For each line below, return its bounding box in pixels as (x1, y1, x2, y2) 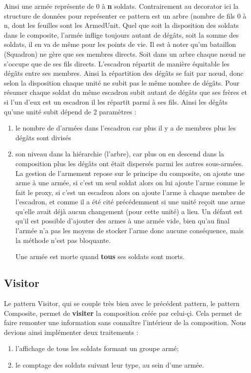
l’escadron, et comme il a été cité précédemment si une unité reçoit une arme (15, 197, 245, 207)
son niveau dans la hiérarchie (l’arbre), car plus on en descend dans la (15, 149, 224, 159)
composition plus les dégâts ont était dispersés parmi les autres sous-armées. (15, 158, 244, 168)
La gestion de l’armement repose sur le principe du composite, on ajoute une (15, 168, 245, 178)
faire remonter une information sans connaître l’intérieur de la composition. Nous (4, 317, 246, 328)
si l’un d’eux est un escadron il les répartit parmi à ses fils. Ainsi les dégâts (4, 96, 228, 107)
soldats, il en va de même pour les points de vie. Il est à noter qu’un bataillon (4, 39, 236, 49)
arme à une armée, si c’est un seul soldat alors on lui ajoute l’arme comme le (15, 177, 245, 188)
